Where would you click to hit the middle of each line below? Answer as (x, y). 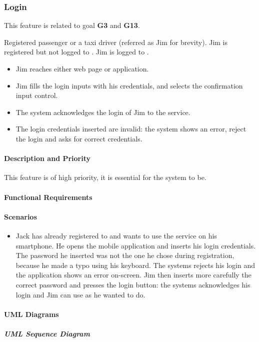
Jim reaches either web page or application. (82, 68)
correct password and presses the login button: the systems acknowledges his (133, 284)
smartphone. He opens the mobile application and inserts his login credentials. (136, 245)
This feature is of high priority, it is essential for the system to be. (105, 177)
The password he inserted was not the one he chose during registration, (125, 255)
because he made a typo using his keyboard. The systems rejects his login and (135, 265)
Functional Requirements (48, 197)
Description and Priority (47, 158)
